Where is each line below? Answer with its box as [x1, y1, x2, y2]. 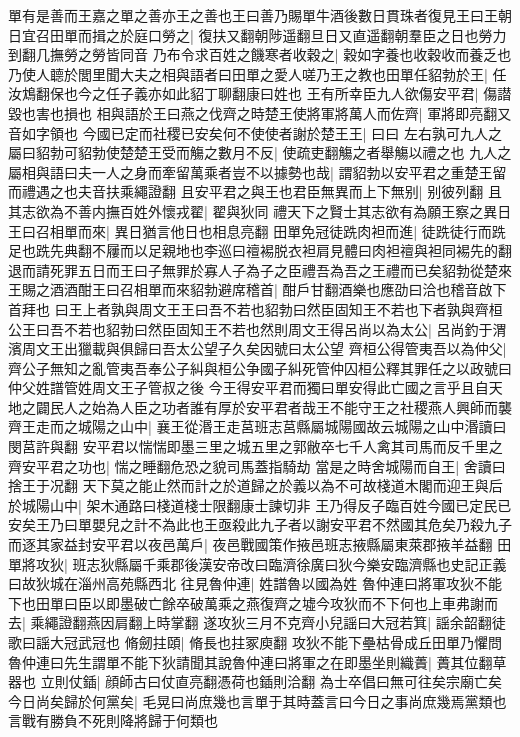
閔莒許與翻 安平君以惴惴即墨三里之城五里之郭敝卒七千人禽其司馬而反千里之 [8, 436, 503, 457]
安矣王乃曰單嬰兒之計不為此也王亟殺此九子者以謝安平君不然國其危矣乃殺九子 [8, 514, 512, 535]
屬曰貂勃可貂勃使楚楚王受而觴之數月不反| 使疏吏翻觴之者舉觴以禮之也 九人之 [8, 142, 512, 163]
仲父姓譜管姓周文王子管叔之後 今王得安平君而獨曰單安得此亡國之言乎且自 [8, 377, 489, 398]
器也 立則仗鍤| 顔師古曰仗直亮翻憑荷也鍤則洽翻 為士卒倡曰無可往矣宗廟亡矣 [8, 671, 502, 692]
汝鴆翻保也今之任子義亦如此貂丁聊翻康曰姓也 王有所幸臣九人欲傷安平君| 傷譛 [8, 83, 512, 104]
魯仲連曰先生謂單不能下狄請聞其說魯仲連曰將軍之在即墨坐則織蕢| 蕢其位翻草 [8, 651, 507, 672]
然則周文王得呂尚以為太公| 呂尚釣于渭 [259, 318, 507, 339]
